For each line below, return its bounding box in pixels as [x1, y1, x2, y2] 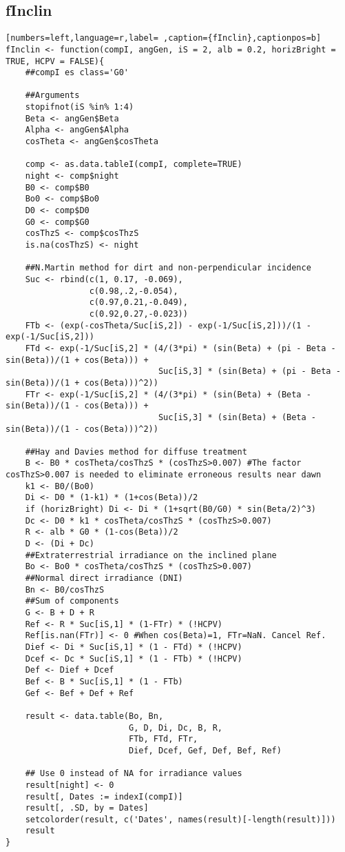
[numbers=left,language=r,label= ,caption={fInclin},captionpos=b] [6, 33, 322, 43]
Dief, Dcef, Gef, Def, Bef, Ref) [128, 745, 282, 755]
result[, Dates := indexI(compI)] [25, 791, 183, 802]
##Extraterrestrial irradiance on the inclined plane [25, 550, 277, 560]
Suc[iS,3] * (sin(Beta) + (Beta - [158, 412, 317, 422]
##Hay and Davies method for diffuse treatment [25, 446, 247, 457]
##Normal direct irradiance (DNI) [25, 573, 183, 584]
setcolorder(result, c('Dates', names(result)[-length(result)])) [25, 814, 336, 824]
